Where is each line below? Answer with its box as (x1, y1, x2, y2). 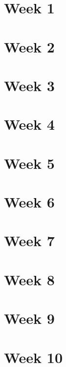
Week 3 (4, 75, 55, 95)
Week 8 (4, 269, 55, 289)
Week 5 (4, 153, 55, 173)
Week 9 (4, 308, 55, 328)
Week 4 (4, 114, 55, 134)
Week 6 (4, 192, 55, 212)
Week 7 (4, 230, 55, 251)
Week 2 (4, 36, 55, 56)
